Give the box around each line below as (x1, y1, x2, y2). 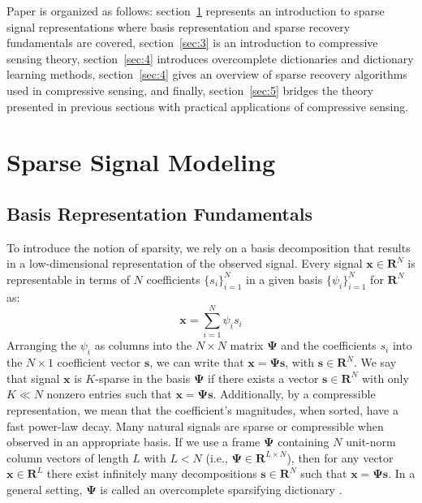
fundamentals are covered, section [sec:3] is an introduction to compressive (6, 34, 378, 51)
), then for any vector (286, 449, 394, 466)
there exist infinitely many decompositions (46, 465, 257, 482)
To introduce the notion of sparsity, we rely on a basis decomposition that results (6, 239, 411, 256)
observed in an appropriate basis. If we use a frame (6, 433, 261, 450)
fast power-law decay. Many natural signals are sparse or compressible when (6, 417, 384, 434)
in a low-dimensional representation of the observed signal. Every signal (6, 255, 363, 272)
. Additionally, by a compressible (213, 385, 376, 402)
